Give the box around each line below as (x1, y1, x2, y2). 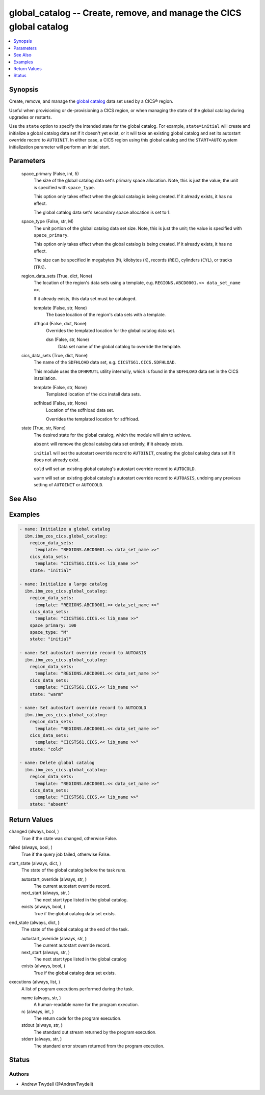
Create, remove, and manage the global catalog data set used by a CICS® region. (9, 98, 174, 104)
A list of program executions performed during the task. (21, 985, 134, 992)
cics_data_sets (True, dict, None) (21, 352, 88, 358)
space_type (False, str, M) (21, 219, 74, 225)
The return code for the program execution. (33, 1015, 122, 1021)
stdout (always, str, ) (21, 1022, 63, 1028)
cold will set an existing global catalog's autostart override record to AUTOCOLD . (33, 466, 196, 472)
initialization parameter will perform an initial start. (9, 144, 110, 150)
